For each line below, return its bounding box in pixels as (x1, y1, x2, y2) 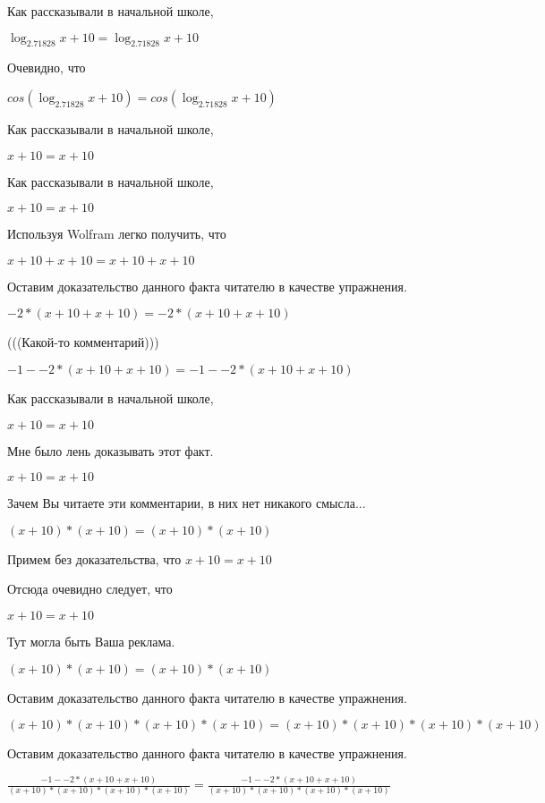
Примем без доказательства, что (7, 549, 182, 568)
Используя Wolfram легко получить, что (7, 224, 226, 243)
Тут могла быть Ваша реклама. (7, 631, 175, 650)
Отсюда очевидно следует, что (7, 579, 173, 598)
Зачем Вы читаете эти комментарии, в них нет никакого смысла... (7, 494, 366, 512)
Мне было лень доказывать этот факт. (7, 441, 214, 460)
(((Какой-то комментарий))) (7, 333, 159, 351)
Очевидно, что (7, 58, 86, 77)
